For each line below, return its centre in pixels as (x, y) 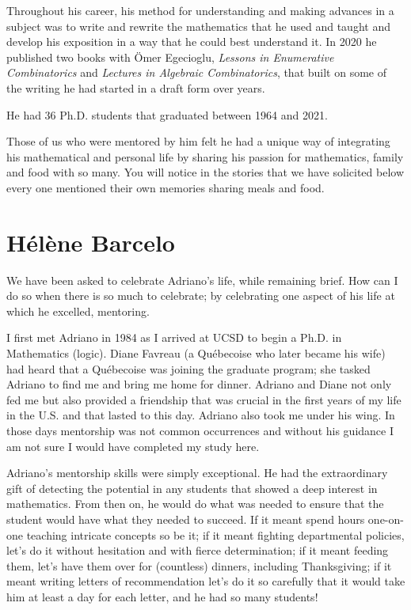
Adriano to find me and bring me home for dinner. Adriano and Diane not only (199, 384)
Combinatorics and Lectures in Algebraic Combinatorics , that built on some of (197, 72)
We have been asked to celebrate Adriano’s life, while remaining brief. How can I (202, 280)
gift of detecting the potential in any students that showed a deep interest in (192, 488)
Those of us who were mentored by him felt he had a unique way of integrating (198, 141)
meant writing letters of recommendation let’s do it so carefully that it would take (206, 581)
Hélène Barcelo (91, 242)
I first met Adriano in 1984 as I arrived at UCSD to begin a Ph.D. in (174, 337)
